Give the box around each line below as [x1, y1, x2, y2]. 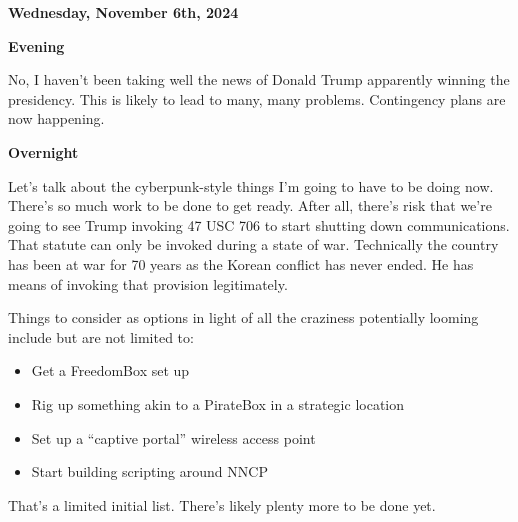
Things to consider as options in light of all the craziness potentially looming [8, 307, 479, 328]
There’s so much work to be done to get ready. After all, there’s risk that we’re [8, 195, 492, 216]
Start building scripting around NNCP [31, 461, 268, 482]
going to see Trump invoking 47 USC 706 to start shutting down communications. [8, 214, 510, 235]
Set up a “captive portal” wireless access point [31, 427, 316, 448]
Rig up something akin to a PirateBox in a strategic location [31, 393, 404, 414]
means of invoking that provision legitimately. [8, 273, 288, 294]
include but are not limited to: [8, 326, 194, 347]
